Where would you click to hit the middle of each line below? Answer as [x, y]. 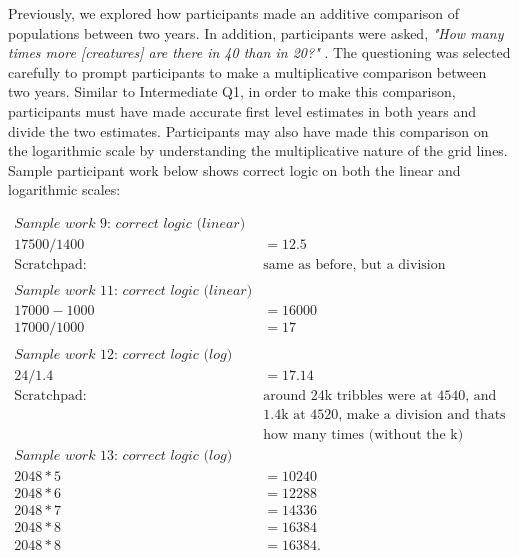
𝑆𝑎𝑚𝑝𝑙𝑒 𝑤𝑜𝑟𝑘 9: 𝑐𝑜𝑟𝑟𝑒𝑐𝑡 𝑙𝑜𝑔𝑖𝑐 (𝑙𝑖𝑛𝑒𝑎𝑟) [130, 223]
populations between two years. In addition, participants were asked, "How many [256, 32]
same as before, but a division [354, 265]
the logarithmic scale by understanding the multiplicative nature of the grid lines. [258, 150]
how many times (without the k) [363, 435]
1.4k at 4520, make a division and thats [384, 415]
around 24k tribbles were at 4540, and [380, 396]
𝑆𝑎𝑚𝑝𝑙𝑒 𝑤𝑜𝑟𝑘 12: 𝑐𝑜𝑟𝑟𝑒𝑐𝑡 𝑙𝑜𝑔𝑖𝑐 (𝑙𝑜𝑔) [123, 355]
